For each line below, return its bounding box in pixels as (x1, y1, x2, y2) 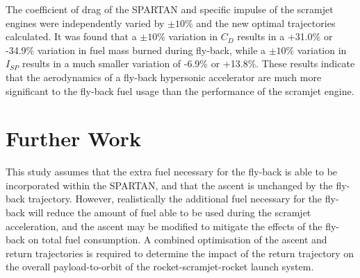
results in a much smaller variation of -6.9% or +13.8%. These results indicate (22, 56, 355, 71)
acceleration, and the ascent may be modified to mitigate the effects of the (6, 218, 322, 233)
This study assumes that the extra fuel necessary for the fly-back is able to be (6, 164, 338, 179)
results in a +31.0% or (237, 29, 333, 44)
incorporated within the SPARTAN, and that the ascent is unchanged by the (6, 177, 333, 192)
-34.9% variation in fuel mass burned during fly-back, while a (6, 42, 266, 57)
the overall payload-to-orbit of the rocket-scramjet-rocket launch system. (6, 259, 314, 274)
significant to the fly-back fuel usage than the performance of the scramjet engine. (6, 83, 354, 98)
